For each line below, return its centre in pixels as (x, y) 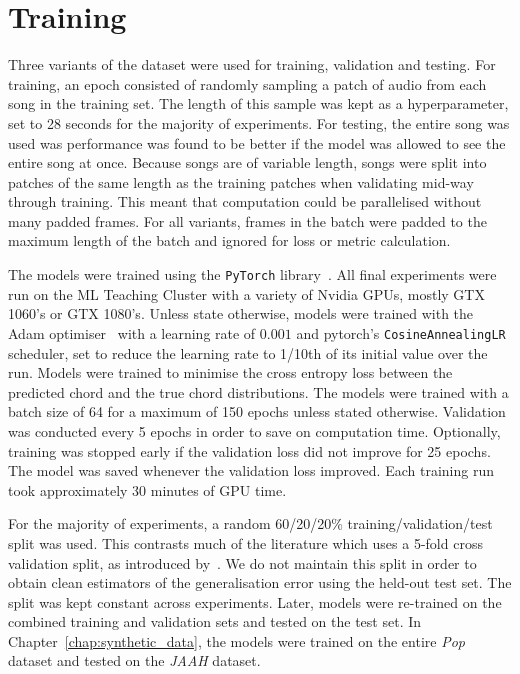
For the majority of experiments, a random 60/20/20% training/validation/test (250, 523)
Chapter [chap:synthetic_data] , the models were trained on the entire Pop (236, 640)
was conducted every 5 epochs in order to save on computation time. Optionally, (254, 430)
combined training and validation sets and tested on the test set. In (215, 621)
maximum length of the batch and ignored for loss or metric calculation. (229, 240)
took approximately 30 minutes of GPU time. (147, 489)
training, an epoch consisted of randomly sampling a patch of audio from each (247, 83)
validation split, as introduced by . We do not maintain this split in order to (242, 562)
